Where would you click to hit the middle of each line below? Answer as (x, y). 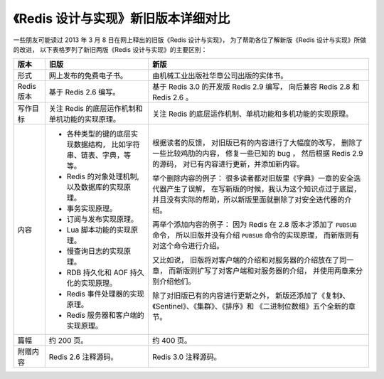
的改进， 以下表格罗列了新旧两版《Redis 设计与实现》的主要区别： (110, 49)
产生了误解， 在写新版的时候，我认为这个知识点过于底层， (264, 189)
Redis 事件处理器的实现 (106, 294)
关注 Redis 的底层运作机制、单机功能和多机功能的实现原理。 (253, 114)
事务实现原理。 (92, 208)
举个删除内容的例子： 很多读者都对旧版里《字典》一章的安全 (253, 178)
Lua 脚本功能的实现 (99, 230)
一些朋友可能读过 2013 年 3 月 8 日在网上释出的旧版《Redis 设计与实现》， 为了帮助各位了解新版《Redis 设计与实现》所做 (190, 40)
